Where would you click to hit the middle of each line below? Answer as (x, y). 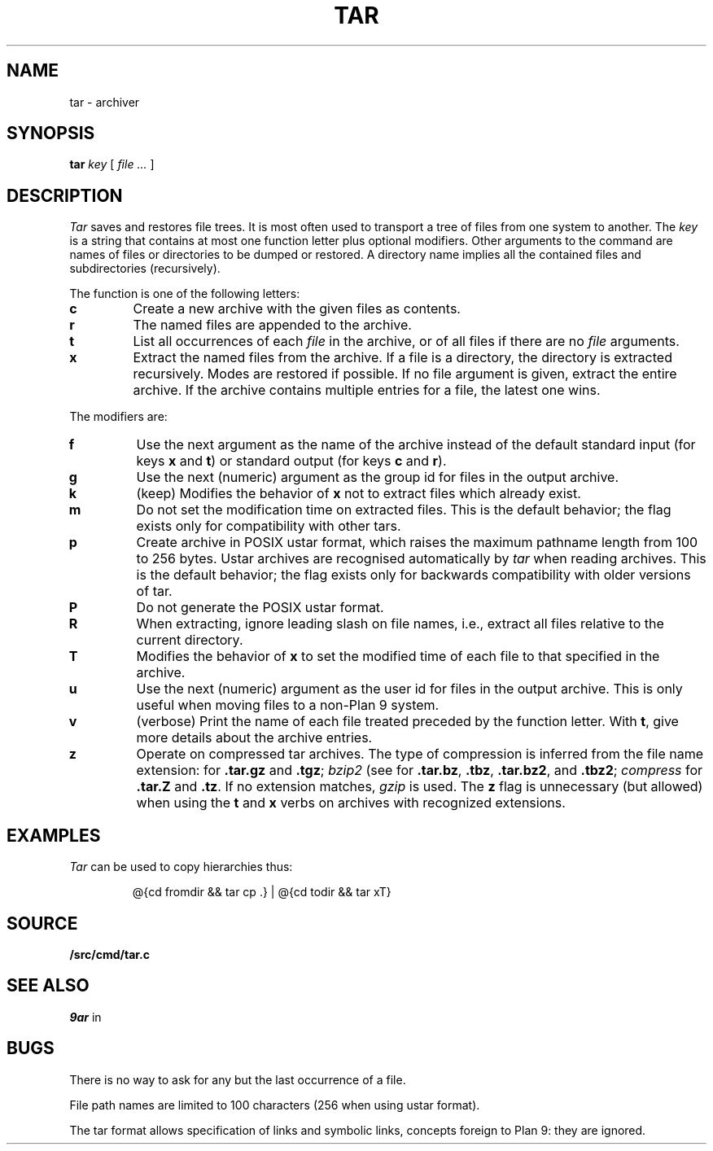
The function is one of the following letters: (185, 294)
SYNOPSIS (51, 133)
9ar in (85, 1017)
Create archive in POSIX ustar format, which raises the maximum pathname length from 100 (417, 543)
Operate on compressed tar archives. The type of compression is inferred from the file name (420, 754)
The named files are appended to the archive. (272, 325)
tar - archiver (105, 102)
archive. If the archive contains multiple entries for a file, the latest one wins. (367, 390)
